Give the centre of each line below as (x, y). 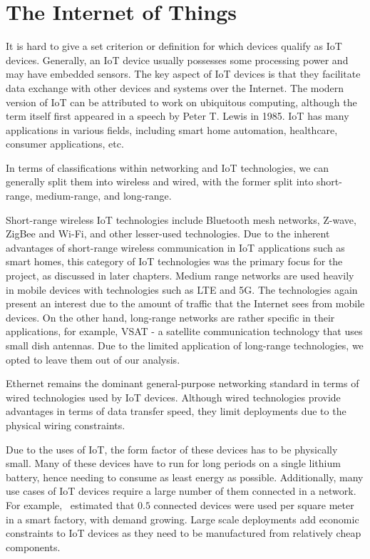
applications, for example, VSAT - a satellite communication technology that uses (184, 331)
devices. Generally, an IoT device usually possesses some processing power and (177, 60)
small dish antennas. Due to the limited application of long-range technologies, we (185, 345)
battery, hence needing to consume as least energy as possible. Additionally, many (185, 477)
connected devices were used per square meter (254, 504)
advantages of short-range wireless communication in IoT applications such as (175, 247)
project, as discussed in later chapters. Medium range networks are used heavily (180, 276)
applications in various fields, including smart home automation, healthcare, (172, 129)
